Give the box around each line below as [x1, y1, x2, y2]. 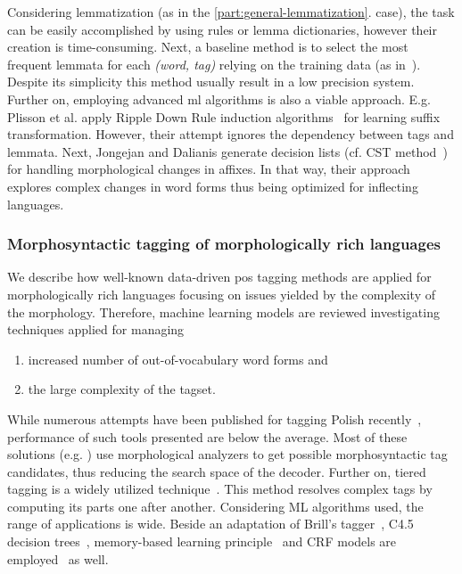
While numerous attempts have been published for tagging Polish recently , [7, 409, 422, 428]
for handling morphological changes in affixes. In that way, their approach [7, 160, 410, 178]
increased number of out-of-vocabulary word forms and [28, 349, 328, 368]
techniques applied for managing [7, 320, 185, 339]
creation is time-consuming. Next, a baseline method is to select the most [7, 37, 408, 56]
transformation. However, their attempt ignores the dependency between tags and [7, 125, 454, 143]
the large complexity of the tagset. [28, 380, 216, 398]
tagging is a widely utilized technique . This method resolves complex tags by [7, 480, 433, 498]
